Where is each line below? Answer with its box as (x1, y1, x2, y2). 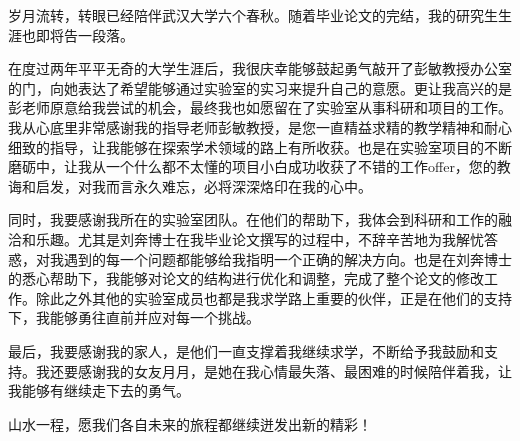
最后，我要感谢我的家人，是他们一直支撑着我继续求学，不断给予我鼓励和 (8, 340, 484, 361)
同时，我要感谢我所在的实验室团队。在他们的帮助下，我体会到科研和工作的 (8, 209, 498, 230)
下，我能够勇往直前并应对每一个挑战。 (8, 307, 260, 328)
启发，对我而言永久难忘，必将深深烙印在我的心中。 (35, 175, 372, 196)
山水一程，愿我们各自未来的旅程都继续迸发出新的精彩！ (8, 413, 372, 434)
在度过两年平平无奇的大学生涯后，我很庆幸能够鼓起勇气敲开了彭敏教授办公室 (8, 58, 512, 79)
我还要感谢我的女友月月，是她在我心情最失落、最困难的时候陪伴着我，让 (35, 360, 512, 381)
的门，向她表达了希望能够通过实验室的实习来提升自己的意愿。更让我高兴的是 (8, 77, 512, 98)
